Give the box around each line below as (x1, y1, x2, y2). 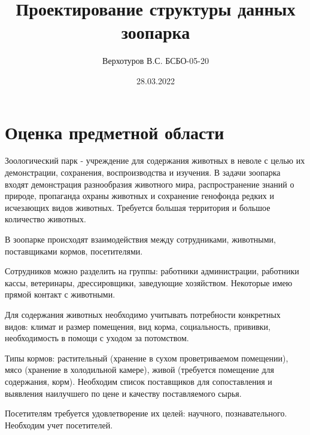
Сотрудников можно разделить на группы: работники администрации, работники (5, 265, 299, 277)
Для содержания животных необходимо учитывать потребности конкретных (5, 308, 281, 320)
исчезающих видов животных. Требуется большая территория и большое (5, 201, 271, 213)
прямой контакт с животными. (5, 288, 116, 301)
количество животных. (5, 213, 86, 225)
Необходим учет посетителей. (5, 418, 113, 431)
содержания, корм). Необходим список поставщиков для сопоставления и (5, 375, 272, 387)
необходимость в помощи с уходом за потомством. (5, 332, 189, 344)
